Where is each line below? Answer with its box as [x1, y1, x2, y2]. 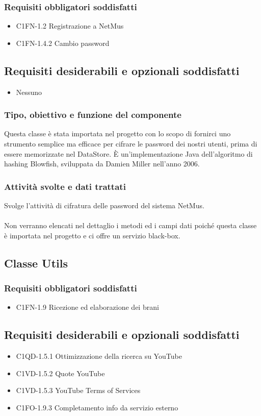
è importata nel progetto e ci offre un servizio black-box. [4, 230, 180, 240]
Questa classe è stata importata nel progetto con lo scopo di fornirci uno [4, 128, 231, 139]
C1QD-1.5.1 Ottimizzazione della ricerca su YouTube [16, 351, 182, 361]
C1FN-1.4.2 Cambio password [16, 37, 110, 48]
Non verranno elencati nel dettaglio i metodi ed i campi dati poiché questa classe [4, 220, 257, 231]
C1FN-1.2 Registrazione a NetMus [16, 20, 124, 31]
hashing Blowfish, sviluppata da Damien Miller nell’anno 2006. [4, 158, 200, 169]
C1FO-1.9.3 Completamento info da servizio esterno [16, 402, 178, 412]
